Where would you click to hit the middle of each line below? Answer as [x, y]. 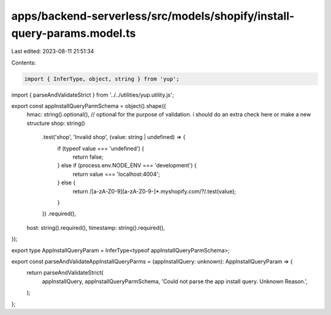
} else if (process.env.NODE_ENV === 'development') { [127, 165]
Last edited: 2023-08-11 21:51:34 [53, 51]
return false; [88, 157]
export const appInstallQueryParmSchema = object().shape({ [89, 106]
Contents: [24, 63]
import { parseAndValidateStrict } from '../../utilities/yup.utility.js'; [93, 94]
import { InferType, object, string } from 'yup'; [102, 79]
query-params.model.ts [74, 33]
